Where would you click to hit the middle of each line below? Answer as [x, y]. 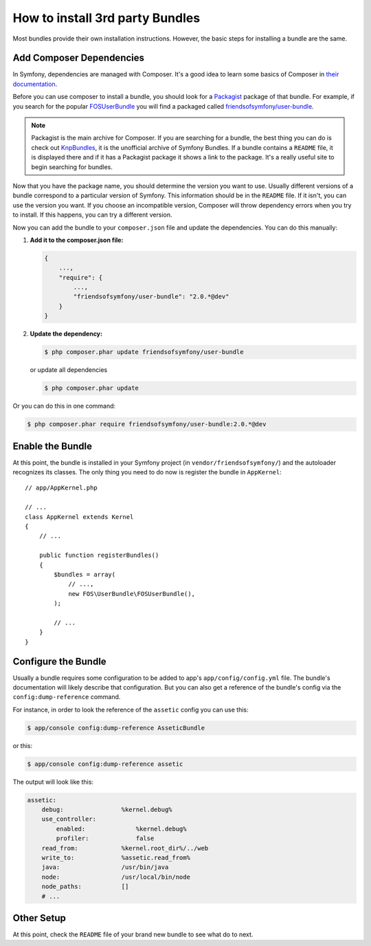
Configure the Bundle [59, 661]
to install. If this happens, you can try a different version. [92, 215]
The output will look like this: [53, 782]
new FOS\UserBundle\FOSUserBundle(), [132, 594]
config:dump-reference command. [67, 697]
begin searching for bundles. [72, 167]
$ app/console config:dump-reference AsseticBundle [116, 728]
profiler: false [105, 838]
